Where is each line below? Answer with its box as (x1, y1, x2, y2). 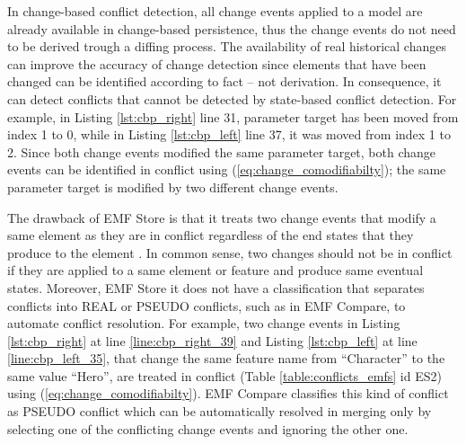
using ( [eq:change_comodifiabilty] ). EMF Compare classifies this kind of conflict (7, 384, 449, 403)
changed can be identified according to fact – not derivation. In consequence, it (7, 72, 442, 91)
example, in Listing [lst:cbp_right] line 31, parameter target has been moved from (7, 107, 459, 126)
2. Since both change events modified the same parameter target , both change (7, 142, 436, 161)
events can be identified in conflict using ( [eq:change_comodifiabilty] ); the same (7, 160, 446, 179)
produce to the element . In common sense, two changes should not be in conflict (7, 243, 453, 262)
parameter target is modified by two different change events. (7, 177, 339, 196)
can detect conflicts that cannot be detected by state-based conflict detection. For (7, 89, 457, 108)
